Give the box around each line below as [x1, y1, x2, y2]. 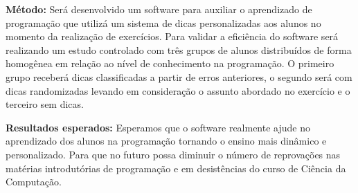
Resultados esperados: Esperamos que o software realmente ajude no [6, 120, 310, 134]
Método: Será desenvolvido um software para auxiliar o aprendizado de [6, 2, 312, 16]
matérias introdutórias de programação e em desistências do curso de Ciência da [6, 160, 346, 175]
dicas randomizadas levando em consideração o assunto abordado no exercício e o [6, 83, 350, 98]
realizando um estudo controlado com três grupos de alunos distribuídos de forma [6, 42, 352, 57]
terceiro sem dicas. [6, 97, 84, 111]
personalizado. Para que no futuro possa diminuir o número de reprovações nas [6, 147, 341, 161]
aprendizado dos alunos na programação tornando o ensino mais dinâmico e [6, 134, 327, 148]
